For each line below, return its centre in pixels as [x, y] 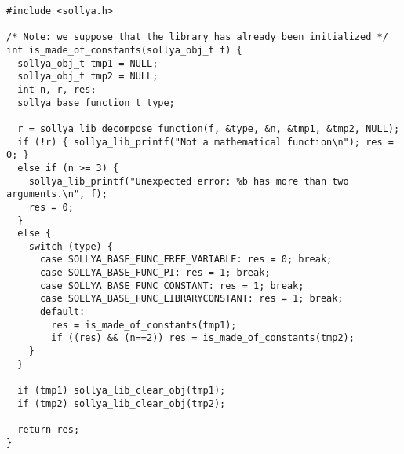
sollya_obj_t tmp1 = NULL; [88, 63]
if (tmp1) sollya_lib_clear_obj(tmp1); [122, 391]
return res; [49, 430]
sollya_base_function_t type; [96, 103]
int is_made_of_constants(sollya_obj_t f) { [124, 50]
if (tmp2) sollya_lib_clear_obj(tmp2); [122, 403]
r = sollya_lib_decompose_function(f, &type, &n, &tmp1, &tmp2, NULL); [209, 128]
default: [62, 312]
